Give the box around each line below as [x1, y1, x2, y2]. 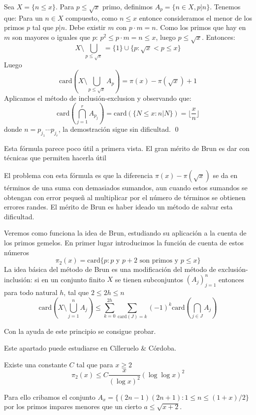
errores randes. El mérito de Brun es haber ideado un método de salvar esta [4, 202, 233, 212]
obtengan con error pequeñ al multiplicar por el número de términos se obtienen [4, 192, 246, 202]
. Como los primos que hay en [156, 22, 246, 32]
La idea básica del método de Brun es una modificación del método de [4, 264, 216, 274]
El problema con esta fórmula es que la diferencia [4, 170, 153, 180]
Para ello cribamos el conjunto [4, 391, 96, 402]
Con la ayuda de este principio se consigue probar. [4, 326, 156, 336]
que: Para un [4, 12, 43, 23]
